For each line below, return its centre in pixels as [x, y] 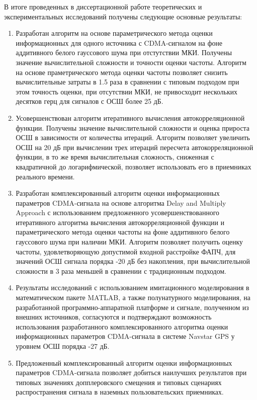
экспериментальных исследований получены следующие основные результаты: [123, 16]
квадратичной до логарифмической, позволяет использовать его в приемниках [133, 166]
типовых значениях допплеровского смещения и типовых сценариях [119, 382]
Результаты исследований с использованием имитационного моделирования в [132, 287]
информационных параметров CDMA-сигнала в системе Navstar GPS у [125, 336]
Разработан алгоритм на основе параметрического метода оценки [114, 33]
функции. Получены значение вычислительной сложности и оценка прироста [132, 127]
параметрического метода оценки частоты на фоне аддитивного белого [123, 232]
